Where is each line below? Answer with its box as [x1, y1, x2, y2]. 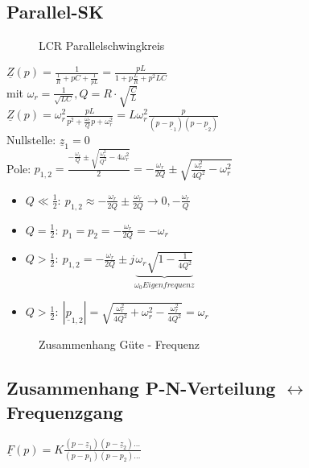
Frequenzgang [6, 399, 123, 424]
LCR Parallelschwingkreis [39, 37, 165, 54]
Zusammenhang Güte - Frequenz [39, 336, 200, 353]
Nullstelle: [6, 130, 56, 147]
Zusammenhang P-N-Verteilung [6, 375, 276, 400]
